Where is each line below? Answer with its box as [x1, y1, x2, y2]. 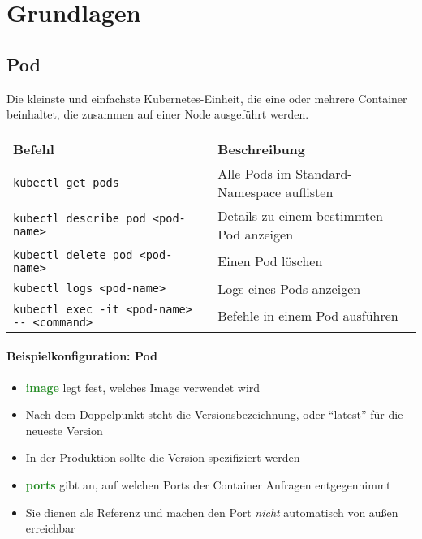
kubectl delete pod [13, 248, 133, 261]
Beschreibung [217, 139, 306, 158]
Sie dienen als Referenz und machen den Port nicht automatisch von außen [25, 503, 398, 520]
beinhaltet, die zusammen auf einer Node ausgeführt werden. [6, 106, 309, 123]
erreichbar [25, 520, 75, 537]
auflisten [285, 182, 334, 201]
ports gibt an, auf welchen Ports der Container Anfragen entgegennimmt [25, 476, 391, 493]
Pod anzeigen [217, 224, 294, 244]
